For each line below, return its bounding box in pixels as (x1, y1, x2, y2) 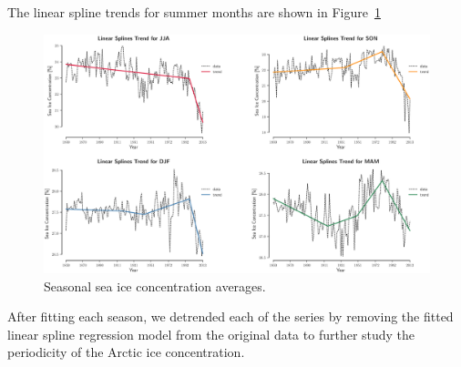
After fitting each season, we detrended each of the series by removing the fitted (7, 307, 454, 326)
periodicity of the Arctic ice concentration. (7, 342, 245, 362)
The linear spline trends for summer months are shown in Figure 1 (7, 3, 381, 21)
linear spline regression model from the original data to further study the (7, 324, 415, 343)
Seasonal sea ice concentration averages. (44, 276, 266, 295)
